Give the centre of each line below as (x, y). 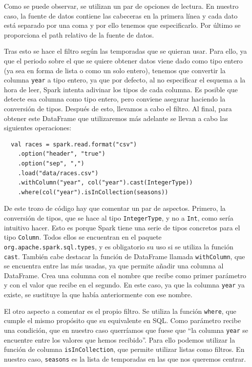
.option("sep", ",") (51, 163)
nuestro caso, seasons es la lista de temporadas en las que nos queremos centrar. (125, 358)
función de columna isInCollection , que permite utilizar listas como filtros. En (124, 349)
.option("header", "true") (62, 154)
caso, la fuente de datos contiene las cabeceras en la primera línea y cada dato (121, 15)
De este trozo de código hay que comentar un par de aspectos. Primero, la (115, 208)
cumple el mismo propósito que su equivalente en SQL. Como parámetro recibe (123, 320)
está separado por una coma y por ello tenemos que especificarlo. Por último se (122, 25)
